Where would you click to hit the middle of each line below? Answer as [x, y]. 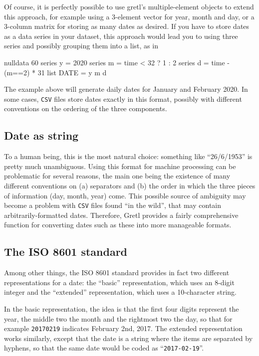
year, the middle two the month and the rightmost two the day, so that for [118, 318]
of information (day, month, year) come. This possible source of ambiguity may [125, 195]
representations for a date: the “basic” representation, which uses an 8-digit [119, 282]
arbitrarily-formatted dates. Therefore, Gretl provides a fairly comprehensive [121, 215]
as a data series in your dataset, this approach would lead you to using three [121, 36]
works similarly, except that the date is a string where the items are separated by [129, 338]
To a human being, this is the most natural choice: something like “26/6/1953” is [128, 156]
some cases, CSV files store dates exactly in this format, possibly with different [123, 98]
